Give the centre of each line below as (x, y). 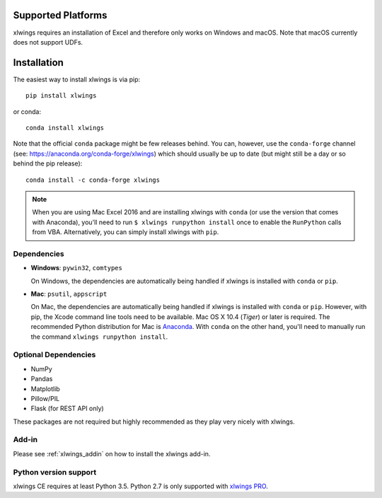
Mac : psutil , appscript (69, 294)
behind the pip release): (48, 163)
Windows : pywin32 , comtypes (77, 268)
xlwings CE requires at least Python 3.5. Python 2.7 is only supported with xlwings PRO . (140, 486)
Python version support (55, 472)
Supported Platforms (60, 15)
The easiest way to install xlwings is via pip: (77, 79)
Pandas (42, 379)
